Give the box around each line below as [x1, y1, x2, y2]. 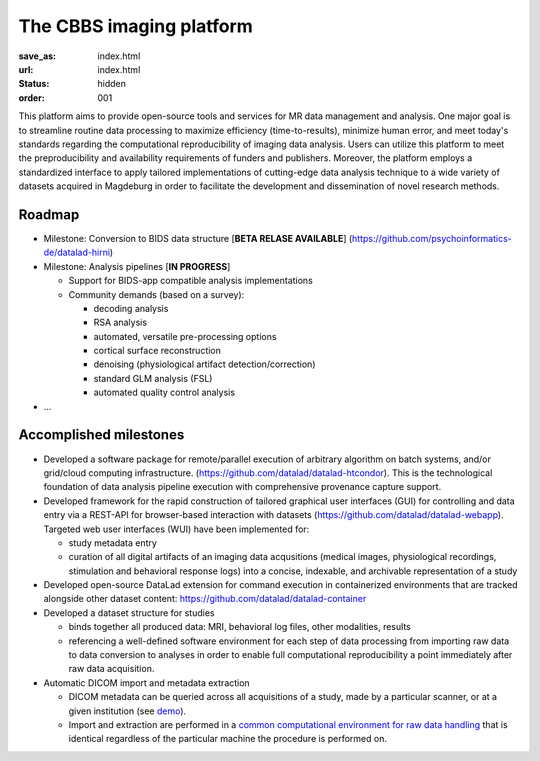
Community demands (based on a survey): [68, 288, 245, 300]
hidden [97, 78, 127, 90]
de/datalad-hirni [43, 246, 110, 259]
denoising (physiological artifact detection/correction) [93, 358, 316, 370]
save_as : [18, 50, 57, 62]
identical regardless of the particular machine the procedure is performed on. [68, 733, 387, 745]
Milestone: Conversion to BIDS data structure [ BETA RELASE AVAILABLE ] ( [43, 232, 353, 244]
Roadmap [18, 206, 80, 223]
